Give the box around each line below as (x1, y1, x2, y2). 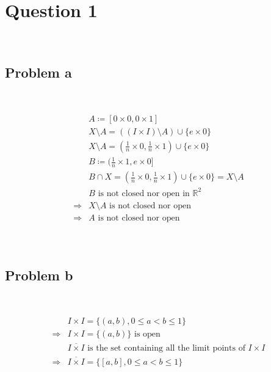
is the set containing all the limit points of (87, 344, 245, 353)
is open (134, 330, 161, 339)
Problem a (5, 63, 72, 82)
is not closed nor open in (98, 189, 190, 198)
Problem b (5, 265, 73, 284)
